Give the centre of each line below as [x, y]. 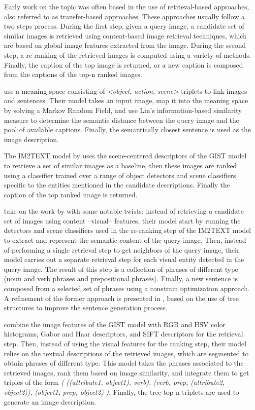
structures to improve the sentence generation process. [86, 308]
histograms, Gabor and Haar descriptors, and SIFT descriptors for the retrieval [124, 334]
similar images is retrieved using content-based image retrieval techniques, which [125, 35]
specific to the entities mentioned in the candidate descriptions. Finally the [117, 185]
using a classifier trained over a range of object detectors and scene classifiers [120, 175]
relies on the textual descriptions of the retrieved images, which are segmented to [126, 353]
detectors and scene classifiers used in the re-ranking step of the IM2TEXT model [127, 230]
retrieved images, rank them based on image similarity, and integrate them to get [127, 372]
